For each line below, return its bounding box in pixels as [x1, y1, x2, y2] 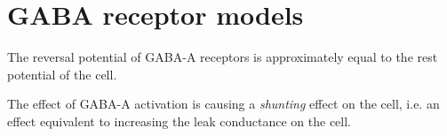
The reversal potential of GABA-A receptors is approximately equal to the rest [7, 48, 438, 66]
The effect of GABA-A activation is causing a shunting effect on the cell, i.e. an [7, 94, 440, 113]
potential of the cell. [7, 64, 117, 83]
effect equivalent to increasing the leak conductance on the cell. [7, 111, 352, 130]
